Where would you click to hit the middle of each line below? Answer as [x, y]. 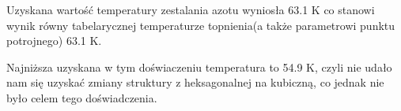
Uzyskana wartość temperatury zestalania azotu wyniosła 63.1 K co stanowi [191, 9]
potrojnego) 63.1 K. [54, 41]
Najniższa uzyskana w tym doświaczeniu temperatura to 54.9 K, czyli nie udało [199, 67]
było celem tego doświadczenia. [82, 97]
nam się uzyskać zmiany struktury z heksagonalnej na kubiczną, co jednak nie [195, 82]
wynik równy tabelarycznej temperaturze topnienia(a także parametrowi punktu [201, 25]
